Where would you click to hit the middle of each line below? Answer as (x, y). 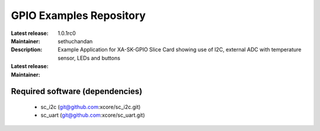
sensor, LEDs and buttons (89, 58)
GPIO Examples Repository (79, 15)
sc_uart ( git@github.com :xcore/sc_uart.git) (93, 115)
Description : (27, 50)
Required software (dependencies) (77, 92)
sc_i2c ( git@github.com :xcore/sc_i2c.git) (91, 107)
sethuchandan (75, 41)
